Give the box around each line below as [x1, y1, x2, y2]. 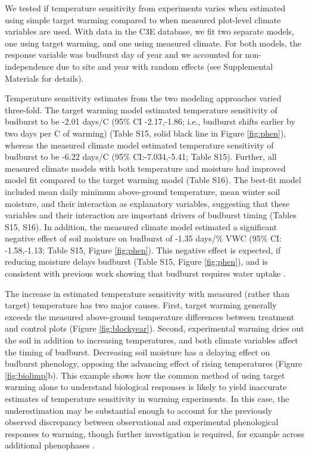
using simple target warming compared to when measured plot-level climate [5, 13, 281, 26]
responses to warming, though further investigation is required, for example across [5, 427, 304, 439]
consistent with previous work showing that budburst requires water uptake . [5, 267, 286, 280]
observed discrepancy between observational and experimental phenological [5, 416, 279, 428]
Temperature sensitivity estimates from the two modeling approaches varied [5, 92, 282, 104]
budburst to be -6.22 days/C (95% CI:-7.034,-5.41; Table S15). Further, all [5, 150, 277, 163]
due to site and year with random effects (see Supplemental [56, 60, 273, 72]
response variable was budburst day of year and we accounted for [5, 48, 243, 61]
